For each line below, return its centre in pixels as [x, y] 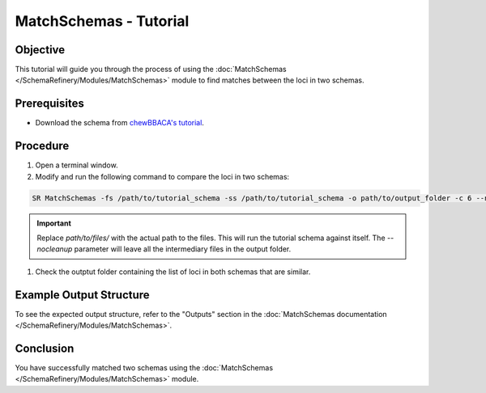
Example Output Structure [82, 295]
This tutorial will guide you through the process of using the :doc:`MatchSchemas [151, 70]
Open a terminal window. [77, 165]
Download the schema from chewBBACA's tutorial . [119, 123]
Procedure [42, 146]
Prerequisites [49, 104]
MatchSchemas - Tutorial [102, 21]
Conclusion [45, 348]
